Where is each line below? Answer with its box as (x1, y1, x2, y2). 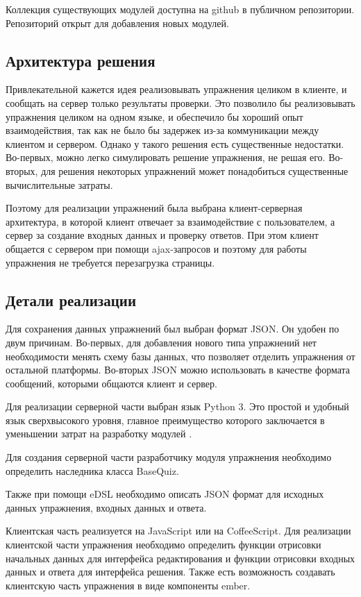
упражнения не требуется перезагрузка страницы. (6, 255, 215, 269)
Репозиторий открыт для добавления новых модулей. (6, 15, 229, 30)
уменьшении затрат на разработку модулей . (6, 426, 192, 441)
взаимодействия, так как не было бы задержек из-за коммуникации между (6, 123, 319, 137)
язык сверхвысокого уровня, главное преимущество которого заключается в (6, 412, 325, 427)
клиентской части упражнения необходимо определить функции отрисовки (6, 537, 321, 552)
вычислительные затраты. (6, 177, 113, 192)
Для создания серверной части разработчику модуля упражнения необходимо (6, 450, 332, 464)
